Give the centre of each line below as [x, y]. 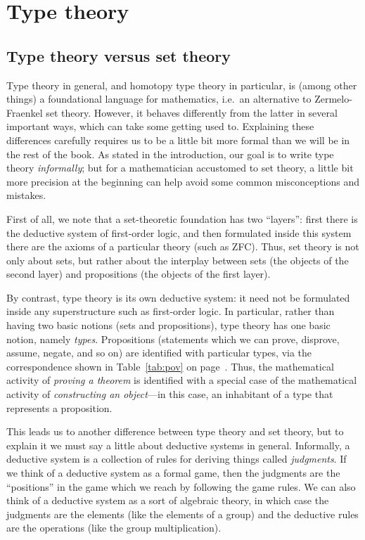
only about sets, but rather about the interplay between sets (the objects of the [178, 260]
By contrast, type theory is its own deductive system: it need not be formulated [178, 297]
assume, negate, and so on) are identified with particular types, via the [159, 353]
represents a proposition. [59, 407]
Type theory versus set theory [119, 55]
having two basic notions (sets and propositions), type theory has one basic [168, 325]
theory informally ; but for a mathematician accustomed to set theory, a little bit [180, 168]
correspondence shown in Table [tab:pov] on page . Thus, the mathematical [170, 366]
